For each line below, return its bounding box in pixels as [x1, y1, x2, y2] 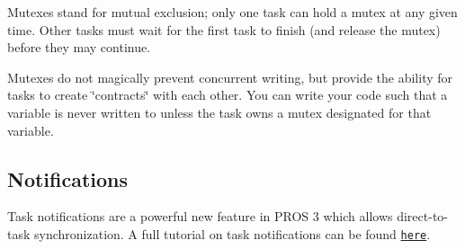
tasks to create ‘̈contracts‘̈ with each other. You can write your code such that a [7, 85, 448, 104]
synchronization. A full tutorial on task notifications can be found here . [34, 224, 431, 243]
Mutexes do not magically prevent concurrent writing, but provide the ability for [7, 67, 453, 86]
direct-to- [397, 207, 448, 226]
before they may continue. [7, 38, 151, 57]
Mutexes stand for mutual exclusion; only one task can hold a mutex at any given [7, 3, 458, 21]
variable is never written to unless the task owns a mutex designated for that [7, 102, 432, 121]
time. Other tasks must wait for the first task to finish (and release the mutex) [7, 20, 441, 39]
